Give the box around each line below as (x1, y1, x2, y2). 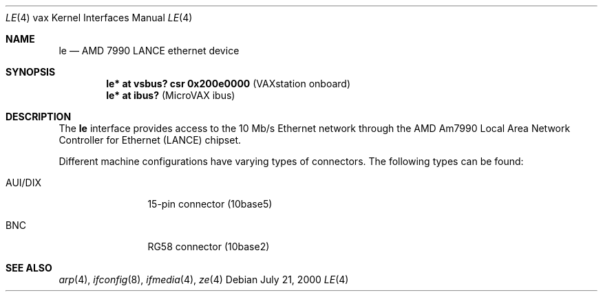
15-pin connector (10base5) (147, 198, 273, 210)
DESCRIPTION (6, 111, 72, 122)
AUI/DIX (6, 177, 42, 188)
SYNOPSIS (6, 66, 56, 78)
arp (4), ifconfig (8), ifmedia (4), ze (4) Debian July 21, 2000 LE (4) (59, 274, 349, 285)
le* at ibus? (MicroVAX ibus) (106, 89, 235, 101)
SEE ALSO (6, 262, 52, 274)
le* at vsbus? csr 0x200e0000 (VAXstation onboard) (106, 78, 351, 89)
